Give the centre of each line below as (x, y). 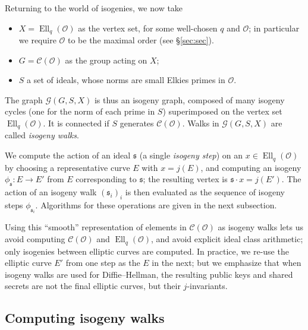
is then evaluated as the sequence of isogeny (205, 191)
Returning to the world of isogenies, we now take (94, 8)
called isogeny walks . (42, 135)
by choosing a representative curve (67, 167)
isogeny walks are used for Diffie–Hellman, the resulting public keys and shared (149, 274)
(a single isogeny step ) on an (191, 155)
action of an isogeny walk (51, 191)
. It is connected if (76, 123)
